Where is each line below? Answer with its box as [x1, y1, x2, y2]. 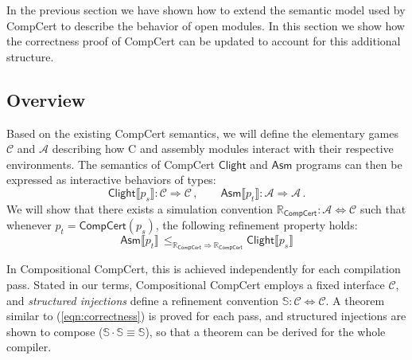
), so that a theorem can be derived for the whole [145, 323, 386, 339]
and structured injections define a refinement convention [6, 292, 279, 308]
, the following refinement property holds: [155, 217, 358, 233]
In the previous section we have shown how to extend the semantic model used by [6, 2, 406, 18]
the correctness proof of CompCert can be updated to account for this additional [6, 33, 401, 49]
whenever [6, 217, 52, 233]
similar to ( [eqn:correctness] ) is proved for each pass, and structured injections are [6, 307, 406, 324]
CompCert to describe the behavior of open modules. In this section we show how [6, 17, 405, 33]
